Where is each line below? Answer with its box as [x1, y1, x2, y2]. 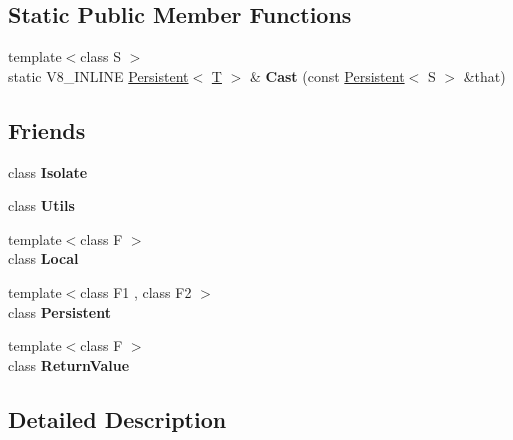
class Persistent [8, 301, 111, 322]
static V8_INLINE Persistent [8, 65, 189, 86]
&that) [463, 65, 506, 86]
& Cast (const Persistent [249, 65, 405, 86]
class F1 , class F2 [80, 281, 192, 302]
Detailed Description [8, 403, 227, 434]
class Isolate [8, 161, 88, 182]
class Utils [8, 195, 75, 216]
